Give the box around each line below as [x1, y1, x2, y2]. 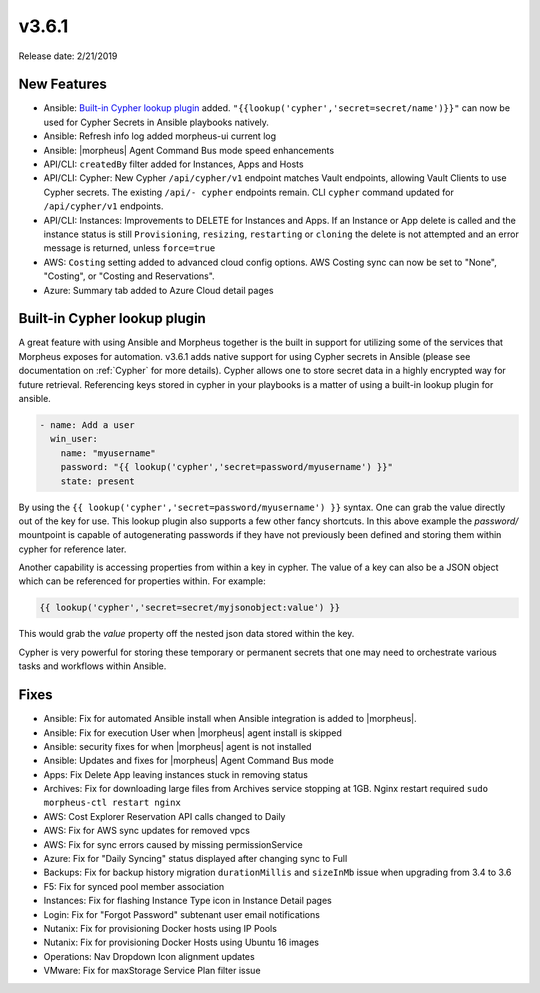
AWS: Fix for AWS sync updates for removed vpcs [43, 825, 250, 837]
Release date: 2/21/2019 [18, 50, 118, 62]
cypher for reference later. [18, 543, 127, 555]
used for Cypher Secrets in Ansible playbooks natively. [43, 116, 270, 128]
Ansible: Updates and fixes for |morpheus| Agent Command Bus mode [43, 755, 334, 767]
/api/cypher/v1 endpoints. [43, 200, 164, 212]
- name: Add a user [39, 419, 135, 430]
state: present [60, 475, 135, 487]
